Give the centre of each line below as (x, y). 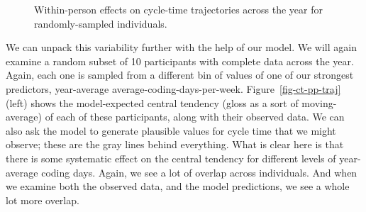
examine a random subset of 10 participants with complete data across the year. (180, 61)
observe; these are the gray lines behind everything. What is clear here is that (175, 144)
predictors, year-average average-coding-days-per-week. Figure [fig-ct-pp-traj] (173, 88)
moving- (319, 102)
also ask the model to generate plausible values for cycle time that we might (171, 130)
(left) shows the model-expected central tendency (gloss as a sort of (152, 102)
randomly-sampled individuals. (101, 23)
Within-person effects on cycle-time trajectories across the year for (178, 9)
